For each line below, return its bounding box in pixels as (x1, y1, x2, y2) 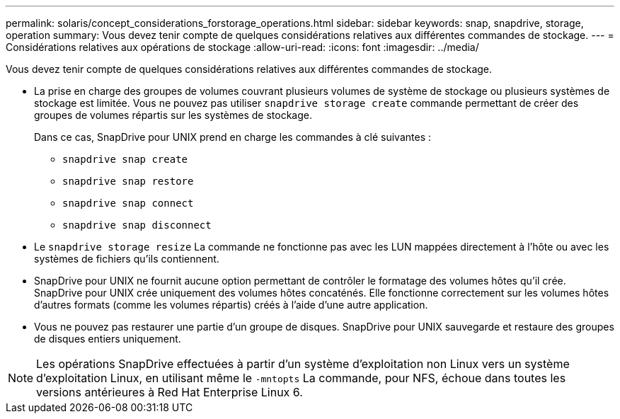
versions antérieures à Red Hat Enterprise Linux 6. (36, 385, 303, 399)
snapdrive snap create (62, 154, 188, 165)
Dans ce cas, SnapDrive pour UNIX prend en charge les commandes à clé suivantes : (34, 131, 431, 143)
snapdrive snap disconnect (62, 219, 212, 231)
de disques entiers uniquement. (34, 333, 181, 345)
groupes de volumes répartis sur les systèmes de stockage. (34, 109, 312, 121)
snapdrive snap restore (62, 176, 194, 187)
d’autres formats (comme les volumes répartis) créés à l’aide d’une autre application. (34, 299, 428, 311)
